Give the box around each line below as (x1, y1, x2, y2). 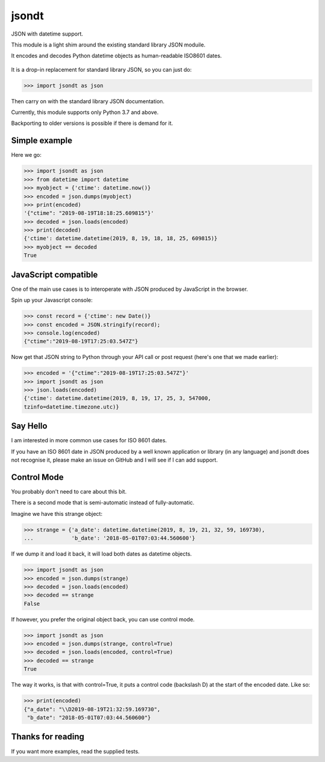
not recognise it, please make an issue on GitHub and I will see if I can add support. (11, 456, 218, 464)
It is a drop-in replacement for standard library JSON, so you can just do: (11, 66, 192, 73)
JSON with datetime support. (11, 30, 84, 37)
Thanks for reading (11, 732, 84, 742)
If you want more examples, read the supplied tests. (11, 748, 140, 755)
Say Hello (11, 421, 48, 431)
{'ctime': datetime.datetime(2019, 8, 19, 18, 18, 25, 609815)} (23, 235, 218, 242)
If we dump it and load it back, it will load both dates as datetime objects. (11, 550, 192, 557)
